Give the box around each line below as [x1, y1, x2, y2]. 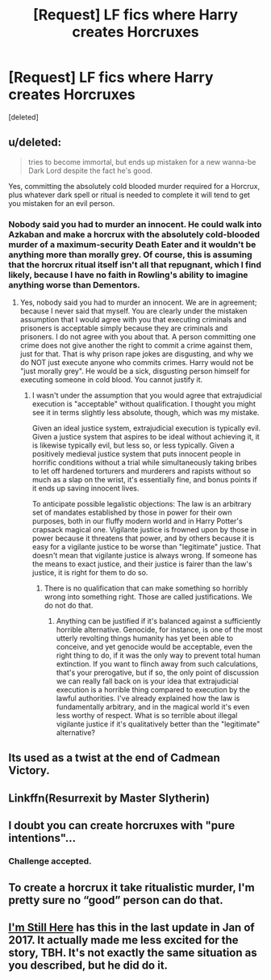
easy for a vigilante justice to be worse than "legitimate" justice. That [31, 542, 261, 552]
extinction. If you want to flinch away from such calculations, [56, 659, 258, 669]
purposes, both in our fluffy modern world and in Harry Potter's [31, 516, 244, 526]
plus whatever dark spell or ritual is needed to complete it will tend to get [8, 190, 250, 200]
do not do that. [44, 600, 94, 611]
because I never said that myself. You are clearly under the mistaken [19, 306, 248, 316]
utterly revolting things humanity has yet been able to [56, 633, 234, 643]
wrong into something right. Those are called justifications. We [44, 592, 252, 602]
